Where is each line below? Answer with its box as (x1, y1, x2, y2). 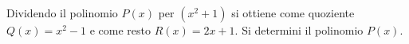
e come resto (89, 22, 151, 38)
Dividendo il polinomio (6, 5, 118, 20)
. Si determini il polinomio (234, 22, 364, 38)
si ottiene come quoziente (231, 5, 355, 20)
